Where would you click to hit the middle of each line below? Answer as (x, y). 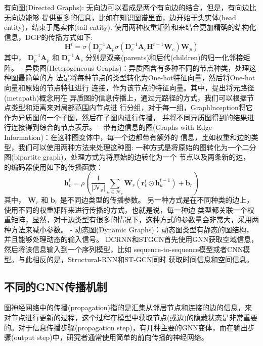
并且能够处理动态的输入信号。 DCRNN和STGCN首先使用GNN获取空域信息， (131, 239)
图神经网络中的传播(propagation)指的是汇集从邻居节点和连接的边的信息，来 (128, 307)
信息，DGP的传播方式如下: (49, 37)
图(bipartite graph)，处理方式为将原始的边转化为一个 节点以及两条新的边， (127, 157)
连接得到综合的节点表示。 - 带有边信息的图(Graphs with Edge (112, 127)
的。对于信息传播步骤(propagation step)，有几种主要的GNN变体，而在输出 (126, 327)
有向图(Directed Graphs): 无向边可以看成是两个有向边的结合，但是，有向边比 (130, 7)
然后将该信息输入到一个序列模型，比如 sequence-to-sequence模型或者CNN (124, 249)
